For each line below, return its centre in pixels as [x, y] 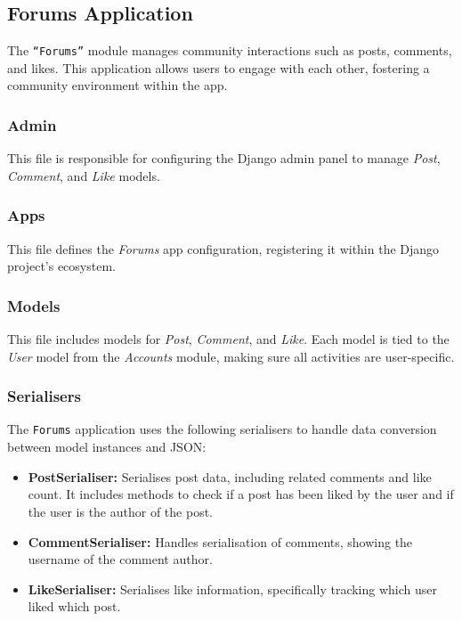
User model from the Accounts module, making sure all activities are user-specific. [231, 356]
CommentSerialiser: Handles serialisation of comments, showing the [220, 541]
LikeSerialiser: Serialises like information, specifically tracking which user [232, 588]
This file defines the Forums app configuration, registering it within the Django [223, 248]
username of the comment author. [120, 559]
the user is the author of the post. [120, 511]
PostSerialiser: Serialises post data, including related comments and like [230, 476]
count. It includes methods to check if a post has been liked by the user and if [241, 494]
